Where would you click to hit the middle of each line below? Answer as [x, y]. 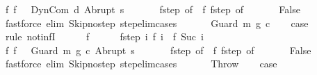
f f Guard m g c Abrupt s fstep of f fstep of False [158, 50]
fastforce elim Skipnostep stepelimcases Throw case [141, 64]
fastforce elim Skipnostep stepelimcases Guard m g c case [157, 23]
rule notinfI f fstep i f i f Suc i [104, 36]
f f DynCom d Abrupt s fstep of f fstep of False [153, 9]
